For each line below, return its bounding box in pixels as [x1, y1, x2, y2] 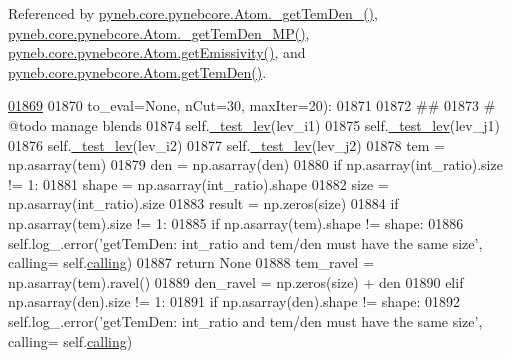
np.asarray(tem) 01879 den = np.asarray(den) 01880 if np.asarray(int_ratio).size [8, 154, 503, 175]
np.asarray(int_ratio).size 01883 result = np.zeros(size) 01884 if [8, 193, 399, 214]
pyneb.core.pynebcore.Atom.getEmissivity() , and [8, 42, 306, 63]
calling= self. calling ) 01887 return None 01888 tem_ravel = [8, 252, 374, 273]
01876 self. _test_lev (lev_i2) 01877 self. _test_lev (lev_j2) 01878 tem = [8, 134, 446, 155]
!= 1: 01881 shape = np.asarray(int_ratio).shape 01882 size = [8, 173, 389, 194]
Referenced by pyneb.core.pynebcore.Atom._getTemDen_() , [8, 3, 378, 23]
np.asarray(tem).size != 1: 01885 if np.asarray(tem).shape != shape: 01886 [8, 212, 464, 233]
